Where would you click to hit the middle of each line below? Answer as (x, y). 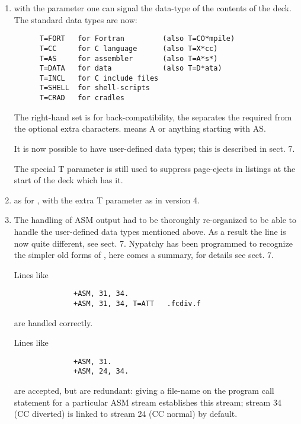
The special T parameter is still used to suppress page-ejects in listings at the (155, 168)
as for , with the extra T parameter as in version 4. (107, 200)
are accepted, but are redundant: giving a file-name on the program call (144, 390)
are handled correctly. (53, 322)
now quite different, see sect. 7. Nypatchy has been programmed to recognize (153, 243)
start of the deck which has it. (68, 180)
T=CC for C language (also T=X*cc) (129, 48)
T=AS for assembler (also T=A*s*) (129, 58)
